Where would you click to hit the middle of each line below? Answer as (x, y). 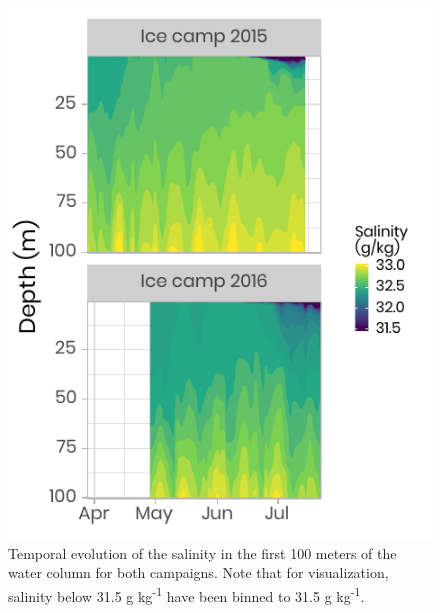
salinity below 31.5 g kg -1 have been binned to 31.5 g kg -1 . (186, 594)
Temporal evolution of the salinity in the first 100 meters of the (202, 552)
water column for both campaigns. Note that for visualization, (198, 572)
